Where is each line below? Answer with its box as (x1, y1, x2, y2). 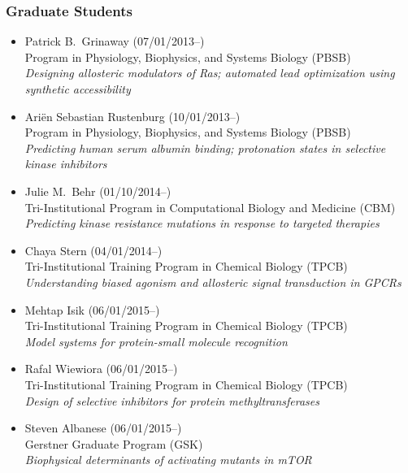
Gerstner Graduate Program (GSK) (24, 435, 203, 452)
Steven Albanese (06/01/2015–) (24, 419, 182, 436)
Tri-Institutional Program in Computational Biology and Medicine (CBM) (24, 198, 396, 215)
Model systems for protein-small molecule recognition (24, 332, 288, 349)
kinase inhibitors (24, 155, 107, 172)
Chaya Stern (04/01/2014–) (24, 241, 163, 258)
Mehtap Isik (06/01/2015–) (24, 301, 160, 318)
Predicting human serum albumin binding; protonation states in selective (24, 139, 386, 156)
